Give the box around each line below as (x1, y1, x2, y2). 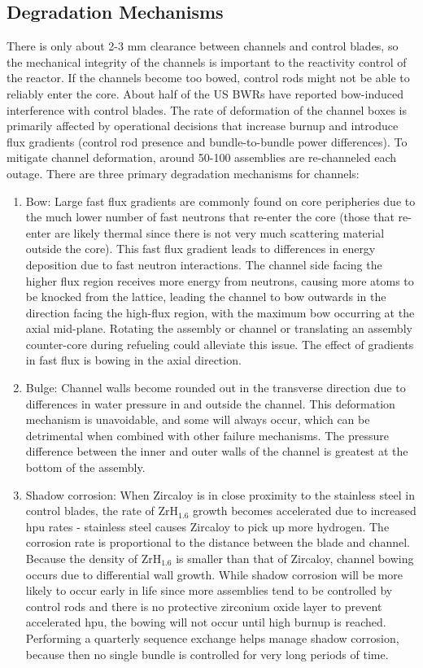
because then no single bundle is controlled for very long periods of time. (25, 645, 389, 662)
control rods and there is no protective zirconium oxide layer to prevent (25, 597, 382, 614)
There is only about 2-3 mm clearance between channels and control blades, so (7, 37, 399, 55)
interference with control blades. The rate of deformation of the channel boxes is (7, 101, 407, 118)
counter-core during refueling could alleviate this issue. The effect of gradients (25, 335, 414, 352)
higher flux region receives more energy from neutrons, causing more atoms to (25, 272, 414, 289)
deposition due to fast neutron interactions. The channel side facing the (25, 255, 382, 273)
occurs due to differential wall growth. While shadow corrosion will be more (25, 565, 403, 583)
